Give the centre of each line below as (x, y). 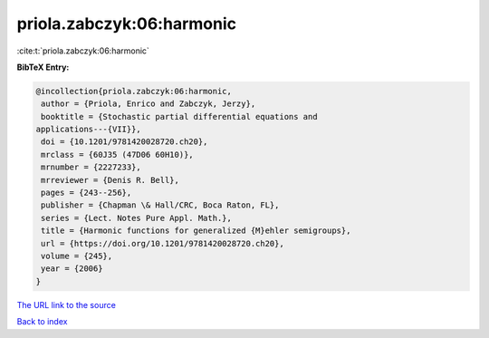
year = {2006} (72, 269)
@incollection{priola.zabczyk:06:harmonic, (134, 91)
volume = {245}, (77, 256)
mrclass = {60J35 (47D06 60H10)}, (117, 155)
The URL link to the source (67, 304)
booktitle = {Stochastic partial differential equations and (179, 116)
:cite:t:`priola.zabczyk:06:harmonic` (83, 51)
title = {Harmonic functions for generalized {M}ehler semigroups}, (196, 231)
